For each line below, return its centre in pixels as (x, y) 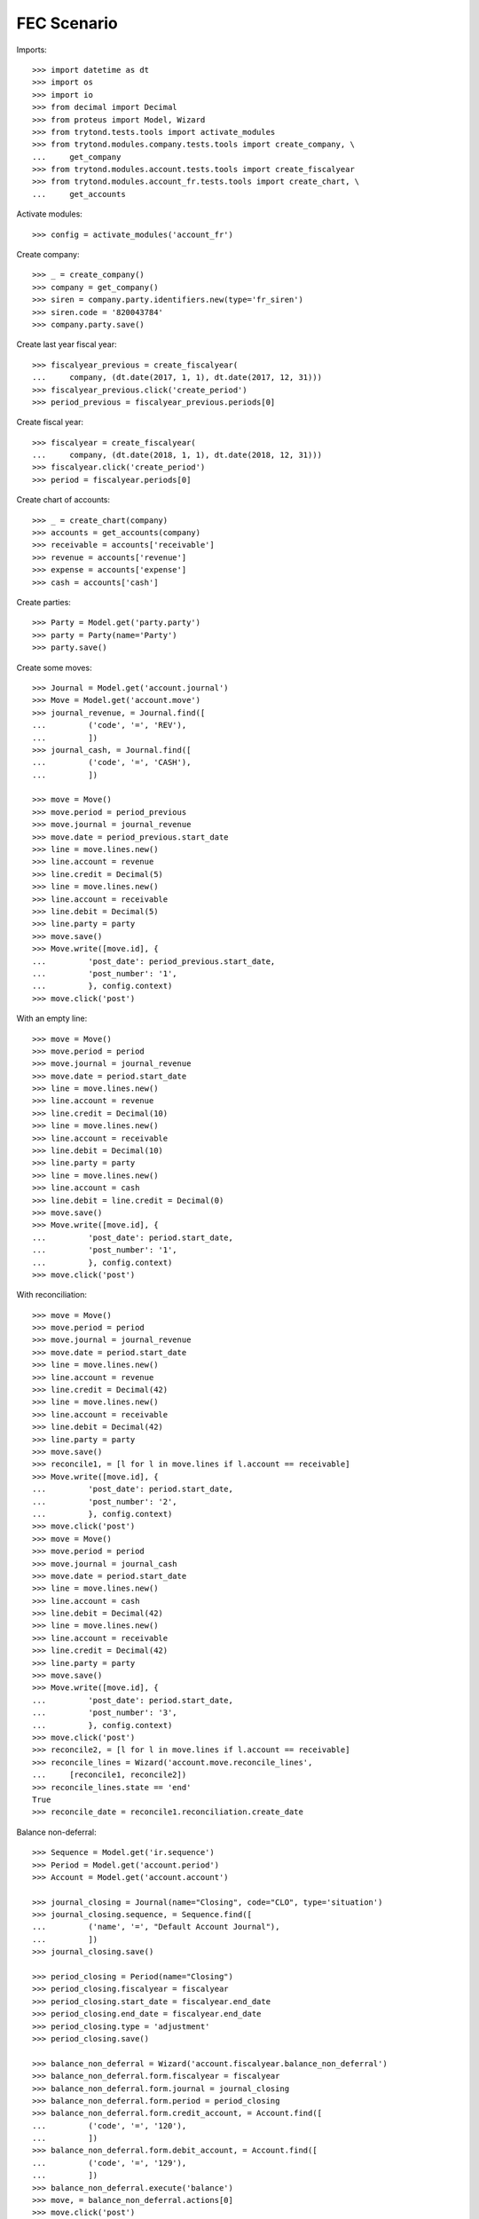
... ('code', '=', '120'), (110, 2125)
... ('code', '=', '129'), (110, 2163)
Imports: (32, 50)
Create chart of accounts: (63, 500)
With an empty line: (52, 1019)
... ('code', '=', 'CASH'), (112, 762)
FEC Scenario (67, 23)
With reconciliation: (52, 1295)
